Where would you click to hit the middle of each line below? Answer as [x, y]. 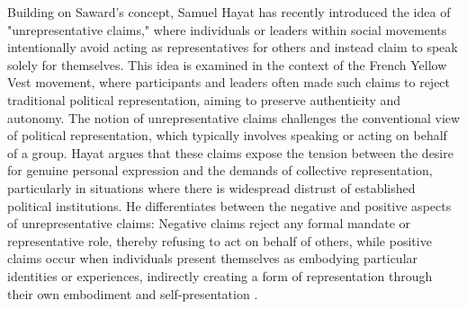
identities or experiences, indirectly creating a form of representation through [220, 275]
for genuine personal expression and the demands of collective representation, [220, 170]
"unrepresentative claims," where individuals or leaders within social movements [227, 29]
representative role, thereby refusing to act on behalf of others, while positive [220, 240]
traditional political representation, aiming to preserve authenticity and [204, 99]
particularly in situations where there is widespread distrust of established [211, 187]
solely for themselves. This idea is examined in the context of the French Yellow [227, 64]
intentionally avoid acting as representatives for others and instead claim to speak [233, 47]
